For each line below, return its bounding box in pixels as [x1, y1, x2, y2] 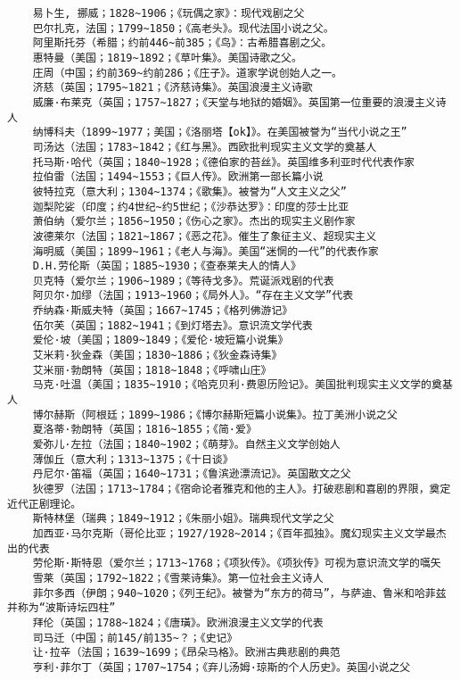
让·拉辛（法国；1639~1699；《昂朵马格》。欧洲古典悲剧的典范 [32, 646, 341, 659]
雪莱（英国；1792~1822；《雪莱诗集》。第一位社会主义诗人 [32, 571, 324, 585]
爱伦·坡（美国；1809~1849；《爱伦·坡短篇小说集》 [32, 334, 289, 347]
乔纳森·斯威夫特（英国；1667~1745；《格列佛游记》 [32, 304, 293, 318]
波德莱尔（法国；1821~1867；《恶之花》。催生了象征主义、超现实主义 [32, 229, 377, 243]
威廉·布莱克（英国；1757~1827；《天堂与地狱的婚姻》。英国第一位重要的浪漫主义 [32, 95, 436, 109]
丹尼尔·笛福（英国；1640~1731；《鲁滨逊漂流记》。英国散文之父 [32, 468, 351, 481]
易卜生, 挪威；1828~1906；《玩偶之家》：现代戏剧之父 [32, 7, 305, 20]
